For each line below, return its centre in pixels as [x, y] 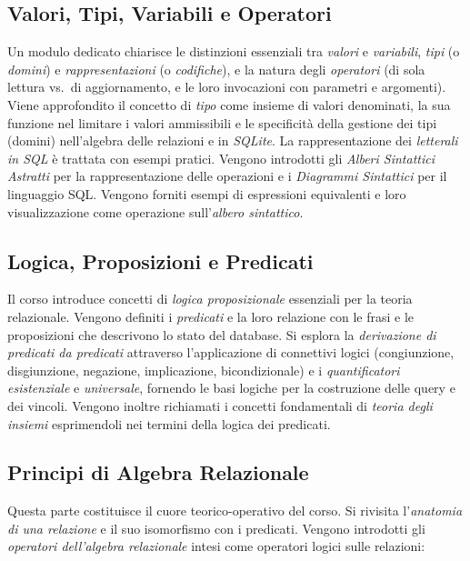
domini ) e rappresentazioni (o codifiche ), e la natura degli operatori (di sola [216, 69]
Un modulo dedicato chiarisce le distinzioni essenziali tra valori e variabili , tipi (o [234, 51]
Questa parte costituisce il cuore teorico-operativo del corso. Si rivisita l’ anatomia [235, 511]
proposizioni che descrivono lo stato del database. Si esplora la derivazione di [222, 334]
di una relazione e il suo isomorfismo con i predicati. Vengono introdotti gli [216, 528]
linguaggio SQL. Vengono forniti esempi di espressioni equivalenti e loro [207, 193]
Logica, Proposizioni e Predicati [160, 260]
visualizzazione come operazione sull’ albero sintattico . [155, 211]
